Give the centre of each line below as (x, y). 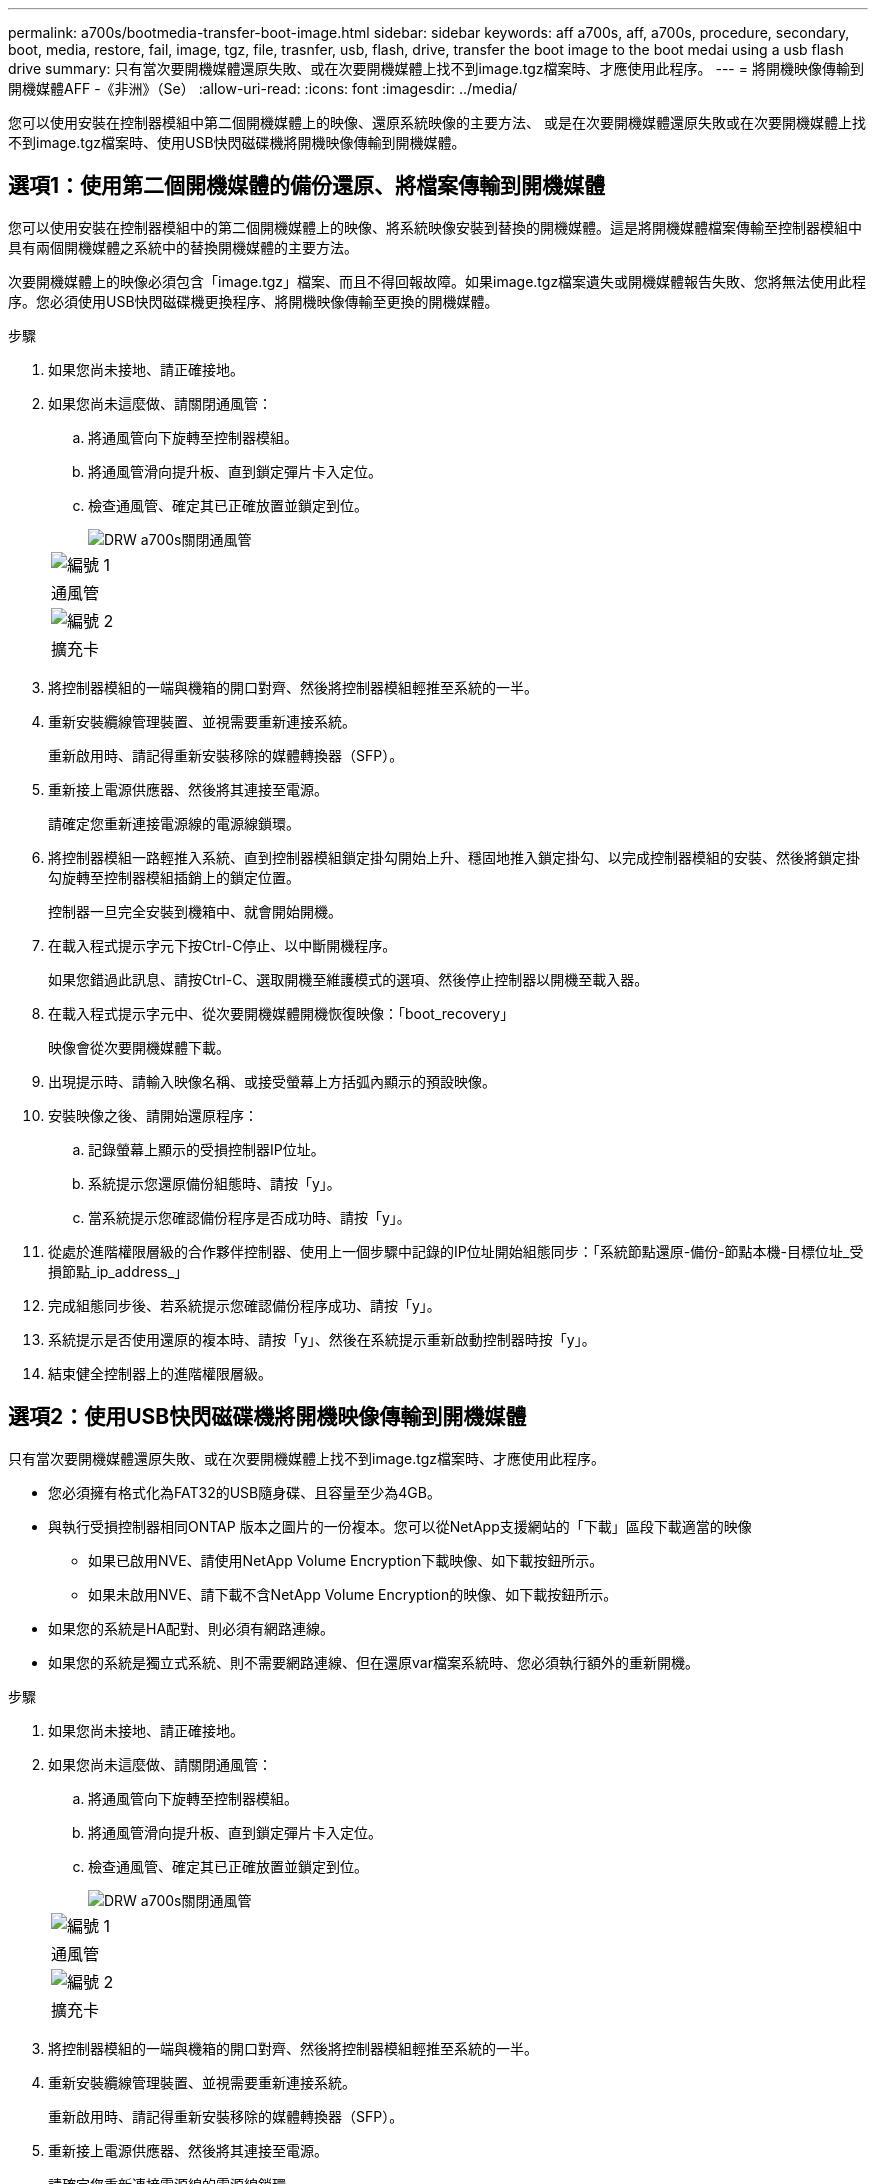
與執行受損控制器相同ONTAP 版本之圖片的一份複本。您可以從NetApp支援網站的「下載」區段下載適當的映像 (400, 1526)
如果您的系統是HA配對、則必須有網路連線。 (191, 1628)
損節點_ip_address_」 (118, 1271)
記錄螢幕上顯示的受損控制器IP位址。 (206, 1149)
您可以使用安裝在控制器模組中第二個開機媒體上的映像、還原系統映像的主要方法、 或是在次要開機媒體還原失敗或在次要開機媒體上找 (437, 122)
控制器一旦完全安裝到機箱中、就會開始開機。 (195, 911)
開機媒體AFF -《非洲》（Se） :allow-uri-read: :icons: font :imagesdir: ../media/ (263, 88)
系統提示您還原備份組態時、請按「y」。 (214, 1183)
